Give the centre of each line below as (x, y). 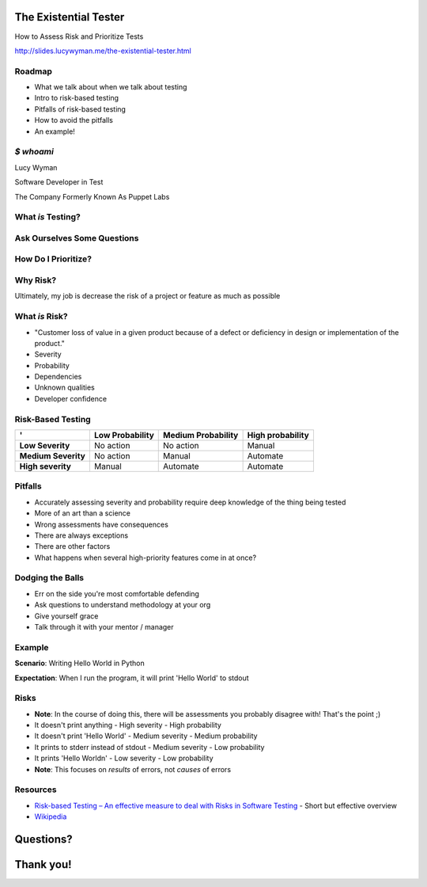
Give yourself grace (66, 616)
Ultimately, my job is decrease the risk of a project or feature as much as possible (147, 296)
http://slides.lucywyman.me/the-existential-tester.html (103, 51)
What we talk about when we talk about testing (111, 87)
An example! (55, 131)
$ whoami (34, 152)
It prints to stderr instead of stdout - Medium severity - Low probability (149, 747)
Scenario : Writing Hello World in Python (80, 663)
